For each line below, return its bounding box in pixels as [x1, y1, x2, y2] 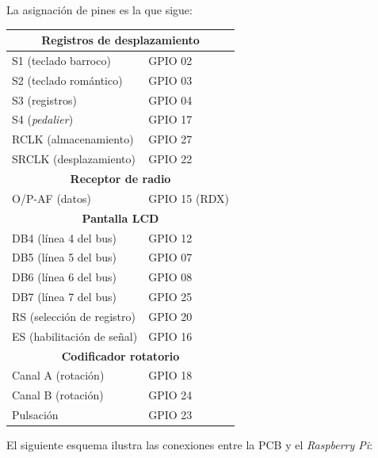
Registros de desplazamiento [41, 32, 200, 48]
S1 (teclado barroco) [12, 52, 111, 68]
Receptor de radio [70, 170, 171, 186]
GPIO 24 [148, 387, 193, 403]
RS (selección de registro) [12, 307, 136, 324]
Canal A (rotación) [12, 367, 105, 384]
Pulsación [12, 406, 59, 423]
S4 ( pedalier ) [12, 111, 74, 128]
